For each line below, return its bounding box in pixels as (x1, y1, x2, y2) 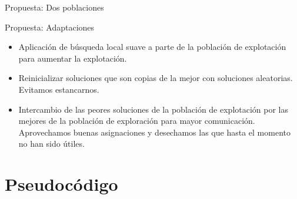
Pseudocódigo (5, 172, 118, 196)
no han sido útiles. (18, 137, 85, 150)
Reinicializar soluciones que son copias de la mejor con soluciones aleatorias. (18, 72, 293, 84)
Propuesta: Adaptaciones (5, 21, 95, 33)
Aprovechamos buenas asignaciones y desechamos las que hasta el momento (18, 126, 291, 138)
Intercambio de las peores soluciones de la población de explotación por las (18, 103, 289, 115)
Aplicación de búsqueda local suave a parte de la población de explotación (18, 41, 286, 53)
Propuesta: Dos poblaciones (5, 1, 104, 13)
